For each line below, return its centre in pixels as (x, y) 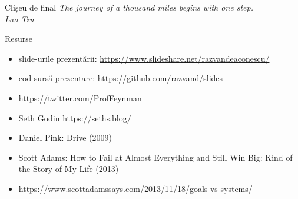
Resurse (19, 39)
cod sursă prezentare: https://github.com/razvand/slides (121, 78)
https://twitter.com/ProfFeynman (80, 97)
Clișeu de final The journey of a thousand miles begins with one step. (129, 7)
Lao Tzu (19, 19)
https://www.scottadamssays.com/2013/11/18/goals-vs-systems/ (135, 188)
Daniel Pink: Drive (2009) (65, 137)
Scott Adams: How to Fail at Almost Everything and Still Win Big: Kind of (155, 157)
